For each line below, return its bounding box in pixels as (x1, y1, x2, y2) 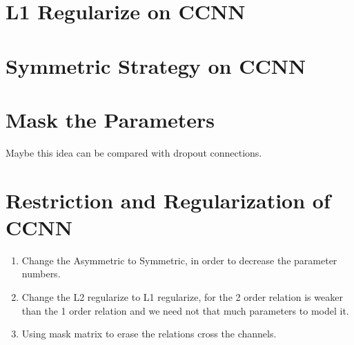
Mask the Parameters (6, 105, 215, 133)
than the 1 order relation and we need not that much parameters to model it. (21, 303, 349, 317)
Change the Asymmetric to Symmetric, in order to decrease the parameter (21, 253, 337, 267)
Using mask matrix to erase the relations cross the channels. (21, 326, 277, 341)
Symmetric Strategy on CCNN (6, 51, 306, 79)
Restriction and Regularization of (6, 186, 331, 214)
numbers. (21, 266, 61, 281)
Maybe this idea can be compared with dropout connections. (6, 145, 262, 159)
